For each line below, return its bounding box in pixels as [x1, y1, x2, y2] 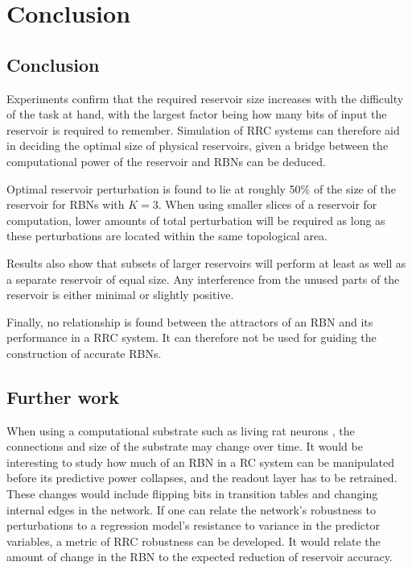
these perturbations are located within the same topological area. [6, 227, 328, 244]
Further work [6, 384, 119, 409]
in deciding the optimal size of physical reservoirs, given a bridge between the [6, 137, 389, 154]
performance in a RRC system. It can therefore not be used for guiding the [6, 329, 377, 346]
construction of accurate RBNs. [6, 344, 162, 361]
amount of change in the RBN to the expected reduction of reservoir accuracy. [6, 548, 393, 565]
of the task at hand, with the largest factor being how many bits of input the [6, 106, 387, 123]
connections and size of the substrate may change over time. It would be [6, 438, 363, 455]
